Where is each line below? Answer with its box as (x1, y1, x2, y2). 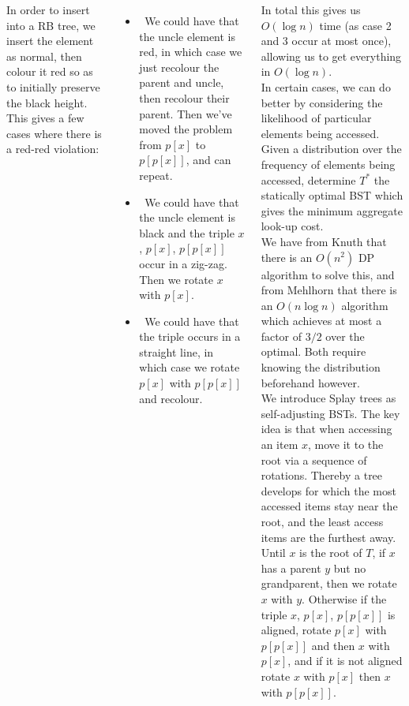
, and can (186, 151, 231, 168)
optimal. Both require (261, 343, 366, 360)
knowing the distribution (261, 359, 381, 375)
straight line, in (139, 343, 214, 360)
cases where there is (6, 125, 102, 141)
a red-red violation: (6, 140, 99, 157)
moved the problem (139, 121, 233, 137)
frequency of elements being (261, 155, 396, 172)
